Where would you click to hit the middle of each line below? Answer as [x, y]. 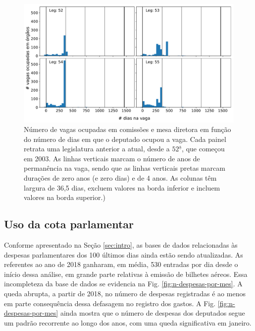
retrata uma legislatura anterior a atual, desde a [97, 149]
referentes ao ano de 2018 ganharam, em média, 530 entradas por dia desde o [121, 264]
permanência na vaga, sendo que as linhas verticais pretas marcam [125, 168]
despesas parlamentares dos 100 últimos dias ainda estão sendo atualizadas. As [124, 254]
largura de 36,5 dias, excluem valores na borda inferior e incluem [122, 187]
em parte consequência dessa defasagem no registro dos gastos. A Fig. [110, 303]
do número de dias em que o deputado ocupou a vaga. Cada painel [125, 139]
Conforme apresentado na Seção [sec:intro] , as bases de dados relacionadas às [121, 245]
